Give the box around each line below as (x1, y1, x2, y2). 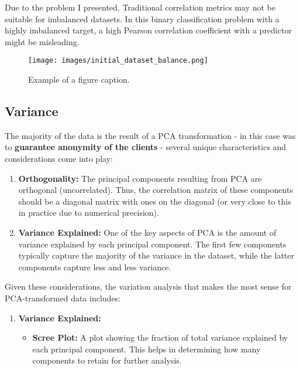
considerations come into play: (5, 152, 113, 165)
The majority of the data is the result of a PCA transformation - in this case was (5, 129, 296, 141)
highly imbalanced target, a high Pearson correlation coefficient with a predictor (5, 24, 292, 36)
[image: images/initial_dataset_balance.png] (28, 56, 208, 65)
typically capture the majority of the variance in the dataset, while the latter (18, 249, 294, 262)
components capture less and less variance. (18, 260, 171, 273)
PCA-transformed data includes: (5, 291, 121, 304)
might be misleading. (5, 35, 80, 47)
